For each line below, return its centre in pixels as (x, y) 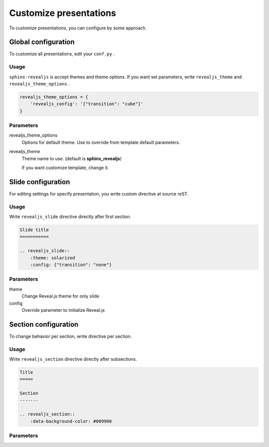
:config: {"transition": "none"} (71, 265)
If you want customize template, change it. (65, 168)
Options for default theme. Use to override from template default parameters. (101, 142)
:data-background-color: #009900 (71, 421)
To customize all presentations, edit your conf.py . (62, 54)
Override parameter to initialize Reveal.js (63, 310)
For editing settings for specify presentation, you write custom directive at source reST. (99, 194)
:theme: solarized (53, 258)
